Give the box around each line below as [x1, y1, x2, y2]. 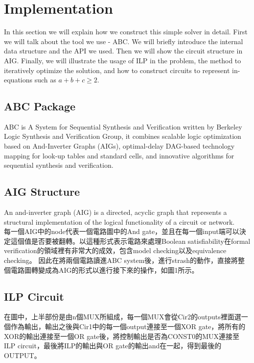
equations [4, 75, 33, 85]
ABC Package [4, 99, 76, 114]
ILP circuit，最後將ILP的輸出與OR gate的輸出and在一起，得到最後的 [4, 340, 222, 351]
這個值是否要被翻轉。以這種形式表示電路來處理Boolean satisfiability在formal [10, 235, 251, 246]
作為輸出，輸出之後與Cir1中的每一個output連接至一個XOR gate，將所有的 [10, 321, 246, 332]
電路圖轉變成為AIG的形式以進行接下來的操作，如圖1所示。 [10, 264, 199, 275]
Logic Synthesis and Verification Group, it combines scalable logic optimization [4, 131, 241, 141]
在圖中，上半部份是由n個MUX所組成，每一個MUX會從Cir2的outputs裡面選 [4, 311, 241, 322]
